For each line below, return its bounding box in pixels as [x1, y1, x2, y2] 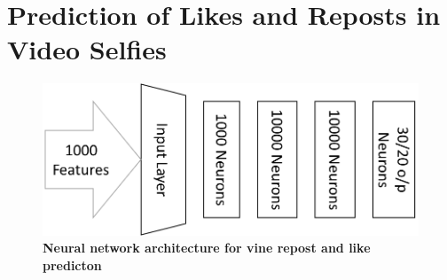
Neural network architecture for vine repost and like [43, 238, 371, 257]
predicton [43, 255, 102, 274]
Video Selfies [7, 31, 167, 67]
